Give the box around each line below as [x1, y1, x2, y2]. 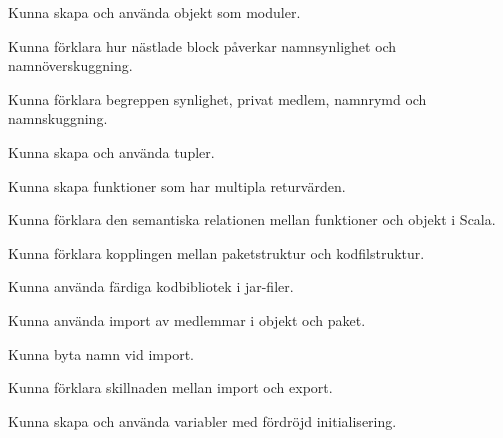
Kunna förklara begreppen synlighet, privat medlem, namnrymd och [8, 88, 427, 109]
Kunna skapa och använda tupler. [8, 141, 215, 162]
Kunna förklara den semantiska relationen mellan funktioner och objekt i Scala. [8, 209, 496, 230]
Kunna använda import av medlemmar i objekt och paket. [8, 309, 366, 330]
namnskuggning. [8, 108, 108, 129]
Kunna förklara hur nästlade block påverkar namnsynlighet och [8, 35, 397, 56]
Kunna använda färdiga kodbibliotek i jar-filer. [8, 276, 294, 297]
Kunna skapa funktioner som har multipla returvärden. [8, 175, 346, 196]
